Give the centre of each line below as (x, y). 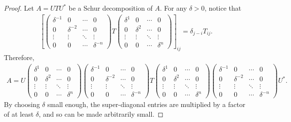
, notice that (223, 8)
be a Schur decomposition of (111, 8)
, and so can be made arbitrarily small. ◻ (101, 114)
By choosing (22, 104)
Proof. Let (19, 8)
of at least (19, 114)
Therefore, (19, 57)
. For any (173, 8)
